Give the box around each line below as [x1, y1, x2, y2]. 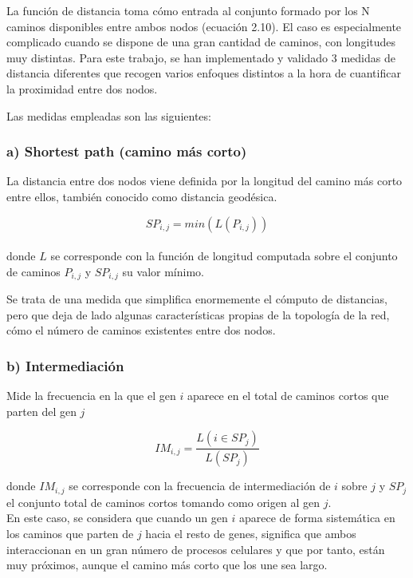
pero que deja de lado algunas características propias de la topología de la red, [6, 306, 390, 323]
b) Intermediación [6, 355, 124, 375]
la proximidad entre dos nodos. [6, 80, 158, 97]
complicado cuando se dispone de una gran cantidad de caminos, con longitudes [6, 34, 396, 50]
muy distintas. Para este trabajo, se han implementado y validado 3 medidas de [6, 49, 395, 65]
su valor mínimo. [122, 263, 204, 279]
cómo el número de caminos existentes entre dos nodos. [6, 322, 276, 338]
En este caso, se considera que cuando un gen [6, 509, 228, 526]
